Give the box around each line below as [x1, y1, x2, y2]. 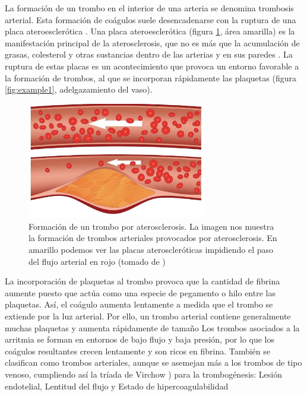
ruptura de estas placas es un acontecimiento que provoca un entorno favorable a [5, 59, 299, 72]
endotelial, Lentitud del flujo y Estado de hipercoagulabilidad [5, 379, 229, 392]
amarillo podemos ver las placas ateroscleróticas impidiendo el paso [29, 243, 274, 255]
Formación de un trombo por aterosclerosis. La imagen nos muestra [29, 220, 274, 232]
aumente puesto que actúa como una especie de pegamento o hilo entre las [5, 286, 276, 299]
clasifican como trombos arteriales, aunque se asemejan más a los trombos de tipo [5, 356, 302, 369]
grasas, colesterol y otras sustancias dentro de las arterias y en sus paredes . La [5, 48, 293, 61]
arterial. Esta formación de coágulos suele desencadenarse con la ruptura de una [5, 13, 296, 26]
